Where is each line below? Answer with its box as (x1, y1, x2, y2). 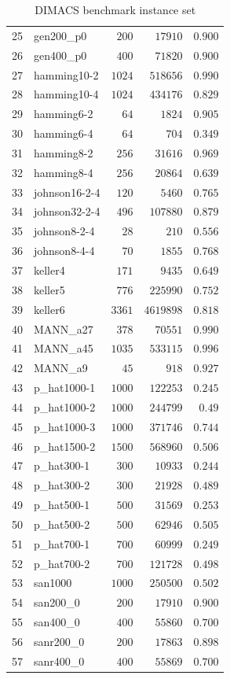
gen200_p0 (34, 27, 87, 43)
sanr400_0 (34, 652, 85, 669)
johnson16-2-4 (34, 183, 100, 200)
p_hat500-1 (34, 496, 90, 513)
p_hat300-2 (34, 477, 90, 493)
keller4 (34, 261, 65, 278)
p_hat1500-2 (34, 437, 96, 454)
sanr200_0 (34, 633, 85, 649)
